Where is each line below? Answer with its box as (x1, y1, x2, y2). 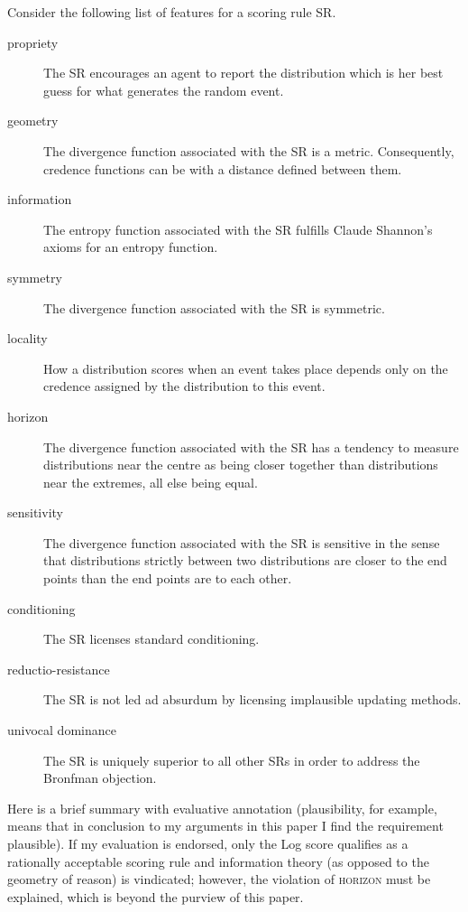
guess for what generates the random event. (43, 80, 284, 99)
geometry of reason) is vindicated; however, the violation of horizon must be (7, 870, 431, 889)
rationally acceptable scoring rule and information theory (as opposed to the (7, 852, 429, 870)
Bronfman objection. (43, 768, 157, 787)
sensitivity (7, 503, 63, 522)
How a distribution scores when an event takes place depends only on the (43, 358, 448, 377)
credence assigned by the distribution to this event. (43, 377, 326, 396)
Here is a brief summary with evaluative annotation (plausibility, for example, (7, 798, 437, 817)
